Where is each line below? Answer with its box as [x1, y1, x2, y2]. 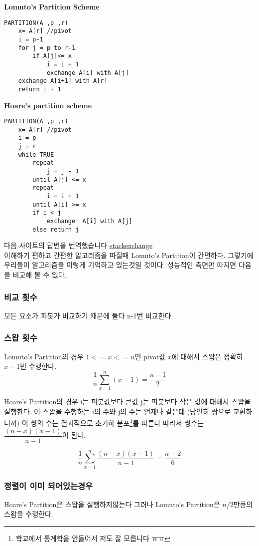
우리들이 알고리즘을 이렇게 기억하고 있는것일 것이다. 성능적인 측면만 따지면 [4, 260, 237, 270]
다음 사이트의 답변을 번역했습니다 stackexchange [4, 240, 152, 251]
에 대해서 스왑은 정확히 [171, 351, 243, 361]
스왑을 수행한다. [4, 509, 53, 519]
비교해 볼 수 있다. [12, 270, 67, 280]
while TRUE [18, 151, 54, 158]
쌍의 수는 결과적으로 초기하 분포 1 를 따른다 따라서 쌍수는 [30, 416, 204, 428]
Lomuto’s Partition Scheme [4, 1, 100, 11]
